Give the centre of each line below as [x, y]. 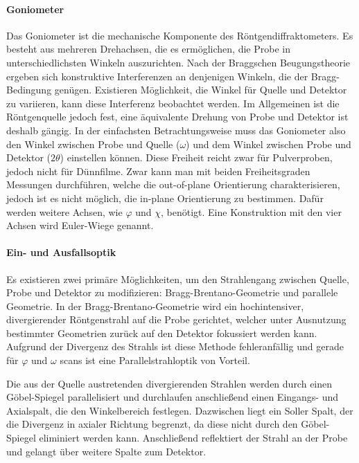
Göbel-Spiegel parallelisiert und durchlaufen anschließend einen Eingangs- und [173, 397]
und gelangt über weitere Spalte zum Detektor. [106, 451]
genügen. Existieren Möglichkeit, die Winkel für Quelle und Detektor [201, 90]
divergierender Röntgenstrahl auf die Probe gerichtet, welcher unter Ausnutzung [176, 319]
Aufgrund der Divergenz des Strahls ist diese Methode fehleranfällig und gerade [175, 346]
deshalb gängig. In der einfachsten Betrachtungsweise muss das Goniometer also [176, 130]
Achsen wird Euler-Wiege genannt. [80, 225]
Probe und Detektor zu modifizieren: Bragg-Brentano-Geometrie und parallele [172, 292]
